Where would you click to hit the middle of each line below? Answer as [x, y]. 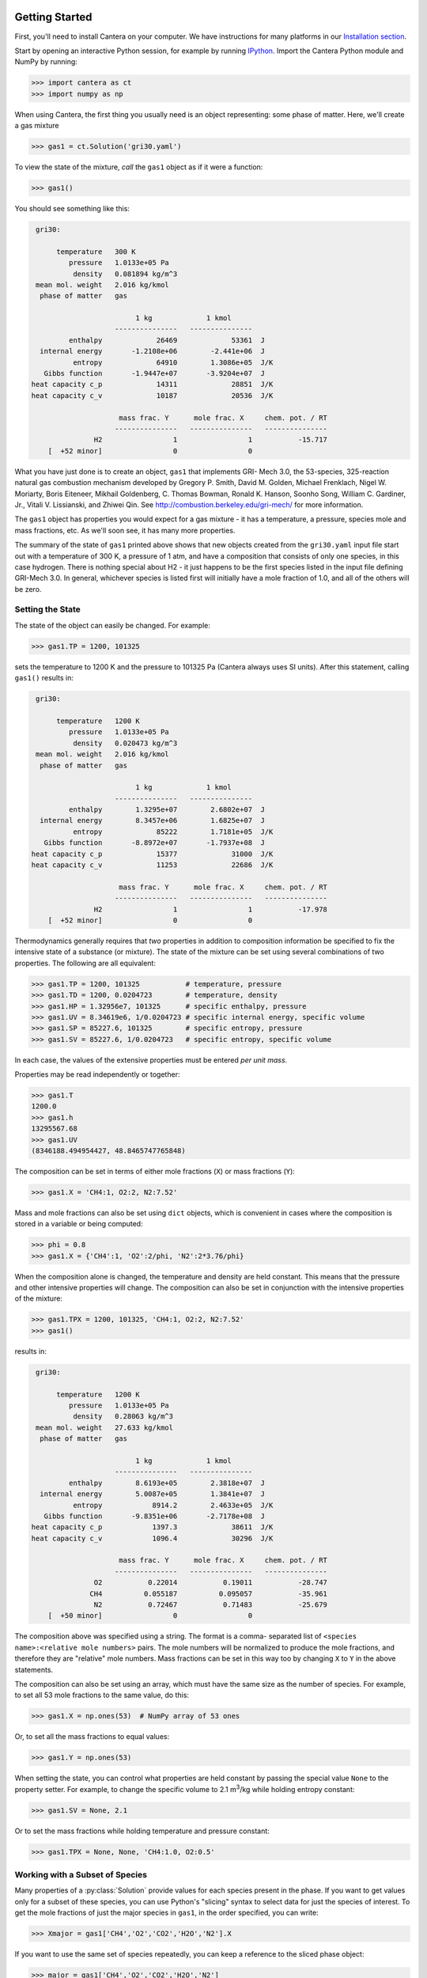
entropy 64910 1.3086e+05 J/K [173, 362]
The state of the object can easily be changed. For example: [113, 625]
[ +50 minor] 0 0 [150, 1616]
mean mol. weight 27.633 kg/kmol [105, 1427]
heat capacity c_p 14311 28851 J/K [152, 385]
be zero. [28, 589]
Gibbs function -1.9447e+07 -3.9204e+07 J [154, 373]
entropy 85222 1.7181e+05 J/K [173, 832]
